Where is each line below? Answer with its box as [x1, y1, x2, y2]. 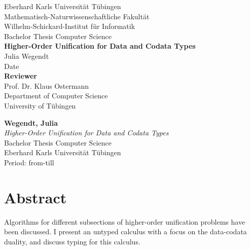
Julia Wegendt [4, 50, 49, 61]
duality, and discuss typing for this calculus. [4, 236, 140, 246]
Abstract [4, 187, 67, 207]
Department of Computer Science [4, 90, 108, 101]
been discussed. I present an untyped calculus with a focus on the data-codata [4, 226, 247, 237]
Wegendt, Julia [4, 117, 58, 128]
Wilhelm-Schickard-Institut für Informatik [4, 21, 135, 31]
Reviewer [4, 70, 38, 81]
